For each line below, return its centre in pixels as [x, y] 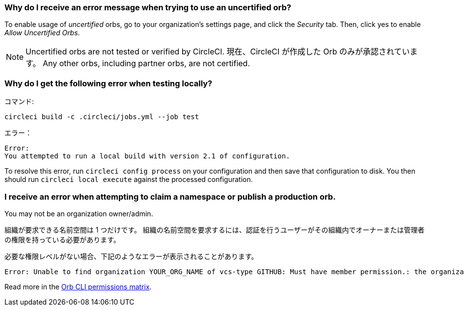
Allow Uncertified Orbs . [42, 33]
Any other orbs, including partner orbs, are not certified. [146, 64]
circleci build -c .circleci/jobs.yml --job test [102, 117]
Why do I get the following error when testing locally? [109, 83]
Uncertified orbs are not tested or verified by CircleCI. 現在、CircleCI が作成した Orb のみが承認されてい [218, 52]
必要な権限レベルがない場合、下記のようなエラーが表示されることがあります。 [131, 256]
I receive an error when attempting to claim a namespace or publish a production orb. [170, 196]
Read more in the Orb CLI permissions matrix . [78, 286]
